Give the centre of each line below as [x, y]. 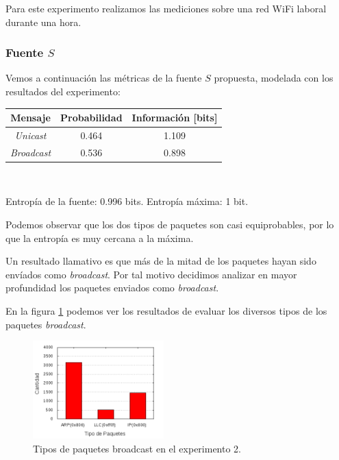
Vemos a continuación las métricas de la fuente [104, 78]
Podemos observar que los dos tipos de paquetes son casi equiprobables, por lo [170, 225]
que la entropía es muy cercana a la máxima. [100, 238]
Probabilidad [91, 118]
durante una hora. [43, 22]
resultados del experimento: [63, 91]
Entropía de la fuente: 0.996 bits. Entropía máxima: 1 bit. [127, 201]
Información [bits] [175, 118]
